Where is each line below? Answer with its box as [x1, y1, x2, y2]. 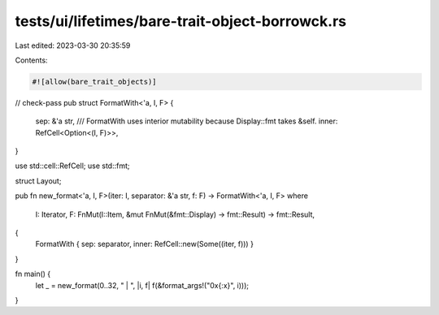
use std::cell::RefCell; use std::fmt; [15, 161, 130, 170]
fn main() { [15, 269, 51, 279]
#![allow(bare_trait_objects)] [32, 77, 158, 86]
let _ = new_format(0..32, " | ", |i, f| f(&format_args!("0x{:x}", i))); [35, 280, 250, 290]
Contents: [15, 55, 48, 65]
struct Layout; [15, 175, 62, 186]
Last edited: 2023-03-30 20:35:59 [15, 41, 131, 50]
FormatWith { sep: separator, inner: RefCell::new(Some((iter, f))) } [35, 239, 254, 249]
